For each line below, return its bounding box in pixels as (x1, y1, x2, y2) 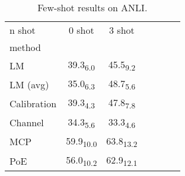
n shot (9, 23, 36, 37)
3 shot (109, 23, 135, 37)
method (9, 40, 41, 54)
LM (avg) (9, 77, 49, 91)
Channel (9, 116, 44, 130)
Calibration (9, 96, 57, 110)
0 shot (68, 23, 94, 37)
